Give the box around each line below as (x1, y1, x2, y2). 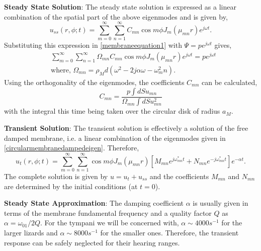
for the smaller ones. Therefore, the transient (100, 227, 239, 237)
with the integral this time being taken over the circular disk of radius (4, 106, 220, 116)
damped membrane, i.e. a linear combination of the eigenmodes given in (4, 132, 226, 143)
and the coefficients (149, 171, 209, 181)
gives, (214, 40, 232, 50)
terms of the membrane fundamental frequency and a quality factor (4, 207, 212, 218)
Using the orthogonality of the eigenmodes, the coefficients (4, 76, 185, 87)
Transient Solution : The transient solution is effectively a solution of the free (4, 123, 248, 133)
